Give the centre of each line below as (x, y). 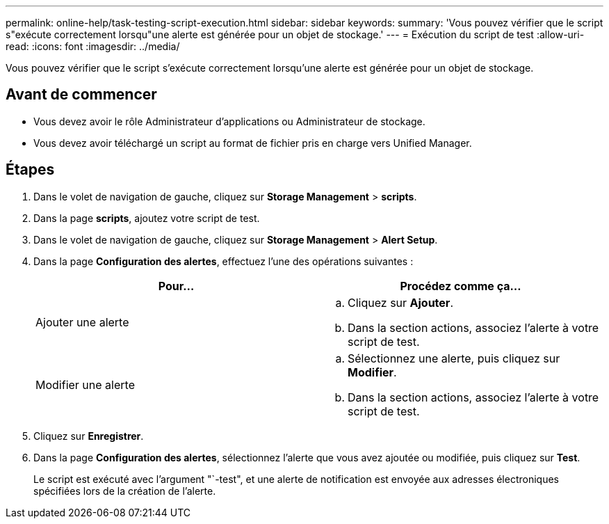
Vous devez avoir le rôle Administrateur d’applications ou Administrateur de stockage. (229, 121)
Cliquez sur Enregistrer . (89, 436)
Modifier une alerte (85, 384)
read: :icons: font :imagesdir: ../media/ (93, 46)
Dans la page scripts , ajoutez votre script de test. (147, 218)
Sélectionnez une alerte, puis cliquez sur (454, 358)
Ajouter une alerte (82, 322)
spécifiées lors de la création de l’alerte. (125, 491)
